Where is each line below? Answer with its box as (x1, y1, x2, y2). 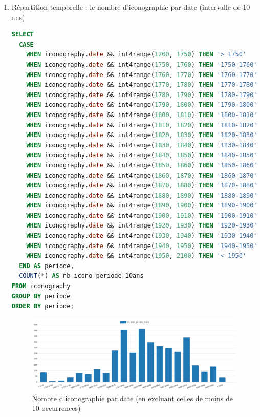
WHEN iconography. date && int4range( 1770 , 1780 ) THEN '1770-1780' (26, 81, 257, 89)
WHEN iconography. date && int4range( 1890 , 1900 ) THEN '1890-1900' (26, 202, 257, 210)
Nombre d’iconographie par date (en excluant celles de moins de (32, 392, 233, 403)
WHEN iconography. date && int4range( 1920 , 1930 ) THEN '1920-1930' (26, 222, 257, 230)
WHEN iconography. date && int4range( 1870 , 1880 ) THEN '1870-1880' (26, 182, 257, 189)
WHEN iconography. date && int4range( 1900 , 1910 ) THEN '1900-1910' (26, 212, 257, 219)
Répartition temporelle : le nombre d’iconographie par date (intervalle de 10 (11, 2, 250, 12)
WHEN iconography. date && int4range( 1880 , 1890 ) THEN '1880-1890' (26, 192, 257, 199)
